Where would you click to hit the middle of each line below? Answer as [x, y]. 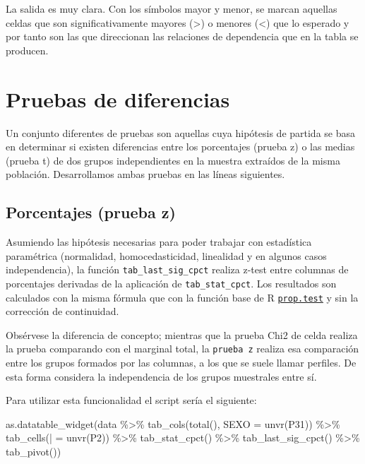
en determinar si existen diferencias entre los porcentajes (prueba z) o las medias [180, 147]
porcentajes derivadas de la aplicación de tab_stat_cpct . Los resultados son [171, 283]
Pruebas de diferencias [118, 99]
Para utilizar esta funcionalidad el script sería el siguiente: [131, 400]
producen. [27, 50]
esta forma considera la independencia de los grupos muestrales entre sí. [161, 376]
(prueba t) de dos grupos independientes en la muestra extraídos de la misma [173, 160]
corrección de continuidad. [62, 311]
